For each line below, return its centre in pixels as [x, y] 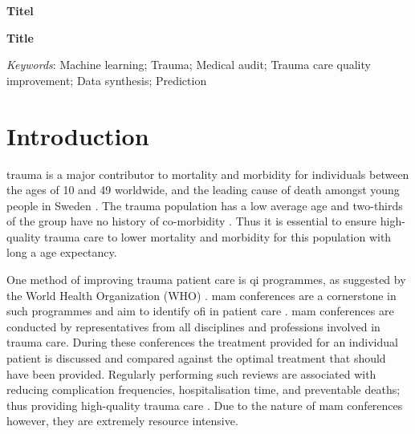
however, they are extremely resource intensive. [122, 421]
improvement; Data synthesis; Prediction [107, 80]
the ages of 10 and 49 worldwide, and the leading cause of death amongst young [203, 190]
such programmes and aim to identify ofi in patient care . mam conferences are [200, 311]
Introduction [78, 135]
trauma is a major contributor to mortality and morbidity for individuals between [208, 174]
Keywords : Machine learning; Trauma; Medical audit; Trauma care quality [189, 65]
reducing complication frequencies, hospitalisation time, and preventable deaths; [203, 389]
